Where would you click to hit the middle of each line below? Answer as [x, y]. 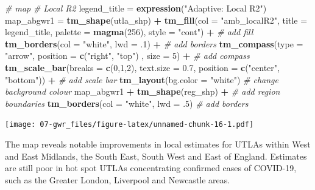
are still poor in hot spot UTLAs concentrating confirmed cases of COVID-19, [151, 168]
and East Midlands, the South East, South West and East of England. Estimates [156, 156]
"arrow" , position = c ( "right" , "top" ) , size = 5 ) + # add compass [127, 56]
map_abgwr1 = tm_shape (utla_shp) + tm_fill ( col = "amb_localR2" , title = [156, 20]
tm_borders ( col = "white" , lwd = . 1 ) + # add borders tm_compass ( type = [154, 43]
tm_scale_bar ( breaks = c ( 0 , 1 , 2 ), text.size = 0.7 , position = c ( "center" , [142, 67]
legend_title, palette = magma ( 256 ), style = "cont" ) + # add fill [129, 32]
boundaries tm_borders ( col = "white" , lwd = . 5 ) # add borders [127, 103]
